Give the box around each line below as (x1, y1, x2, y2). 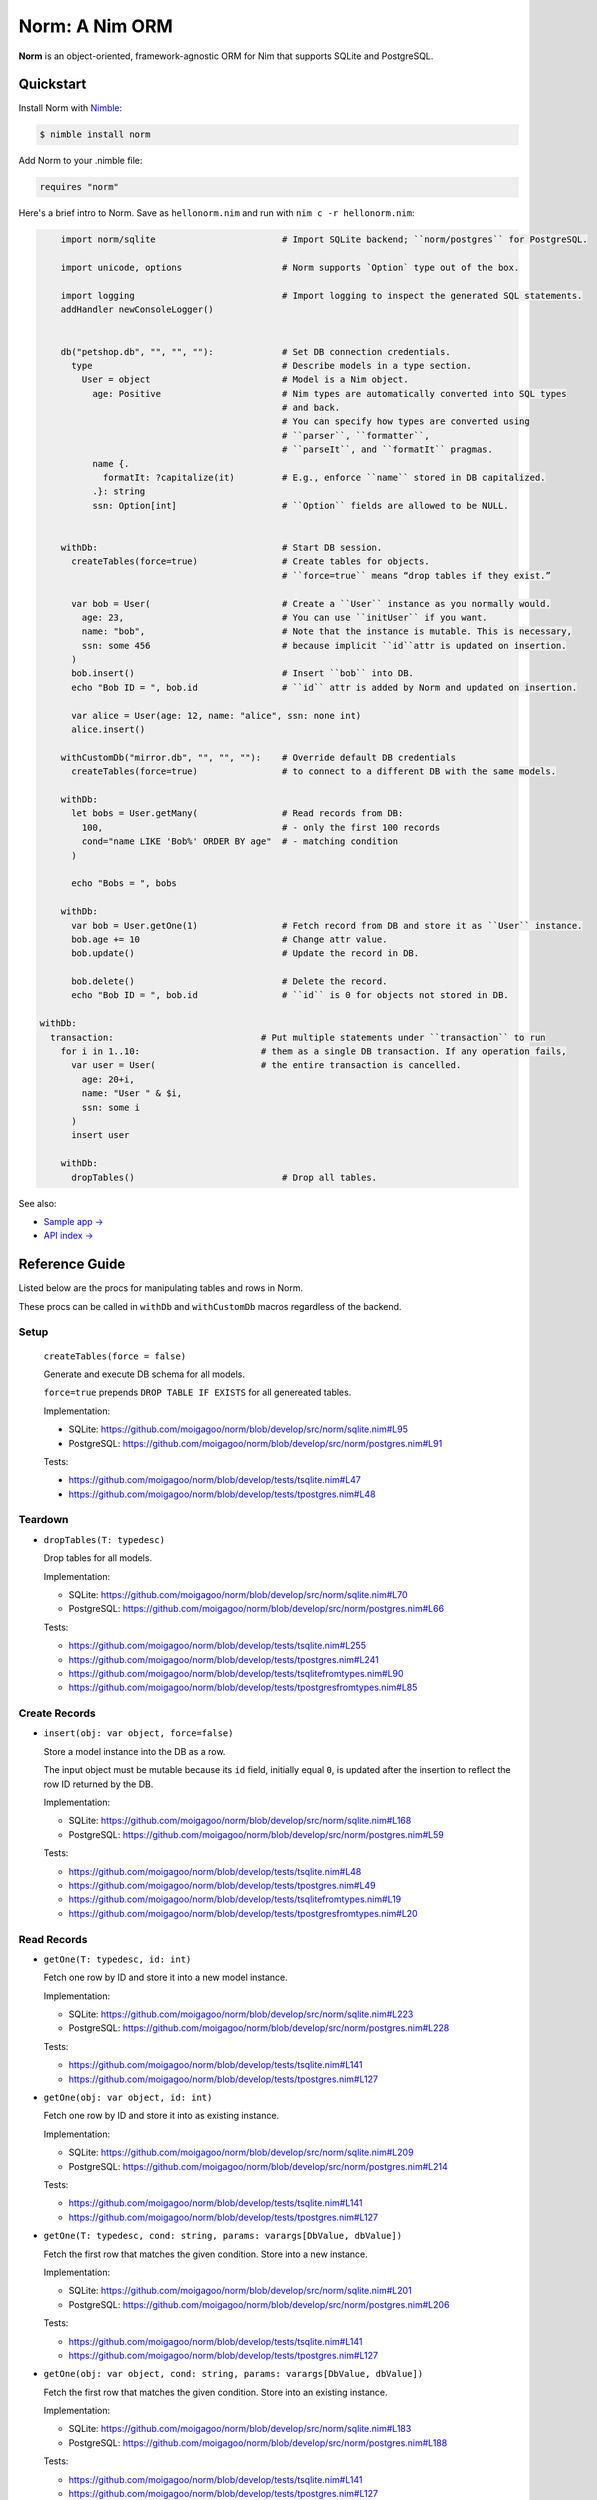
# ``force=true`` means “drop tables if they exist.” (281, 570, 552, 581)
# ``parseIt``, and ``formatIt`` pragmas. (281, 444, 494, 455)
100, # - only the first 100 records (81, 821, 441, 833)
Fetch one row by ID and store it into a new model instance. (43, 1971, 289, 1984)
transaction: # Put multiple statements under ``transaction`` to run (50, 1031, 546, 1043)
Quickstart (18, 76, 87, 93)
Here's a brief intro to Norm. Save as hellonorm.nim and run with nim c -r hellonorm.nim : (18, 207, 415, 219)
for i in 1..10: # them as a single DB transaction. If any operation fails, (60, 1046, 567, 1057)
